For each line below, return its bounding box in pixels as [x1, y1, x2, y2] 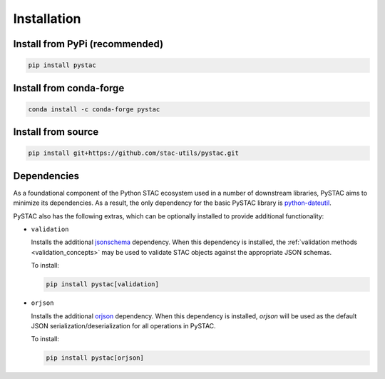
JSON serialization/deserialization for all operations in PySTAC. [31, 321, 217, 330]
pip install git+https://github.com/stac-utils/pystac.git [28, 149, 239, 157]
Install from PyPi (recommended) [13, 38, 164, 50]
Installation [13, 11, 81, 26]
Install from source [13, 126, 99, 138]
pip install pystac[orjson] [46, 354, 144, 362]
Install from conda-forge [13, 82, 125, 94]
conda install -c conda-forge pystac [28, 105, 160, 113]
